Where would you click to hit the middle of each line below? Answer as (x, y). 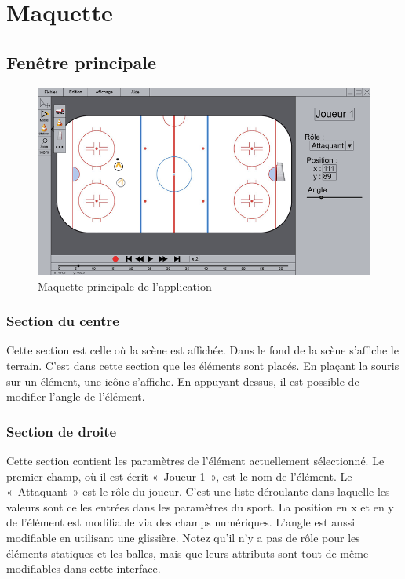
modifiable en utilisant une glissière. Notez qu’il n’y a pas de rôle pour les (183, 538)
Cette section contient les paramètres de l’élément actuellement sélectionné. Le (195, 461)
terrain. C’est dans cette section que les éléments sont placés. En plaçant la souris (203, 366)
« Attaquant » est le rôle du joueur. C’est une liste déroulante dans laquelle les (198, 491)
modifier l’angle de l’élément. (76, 396)
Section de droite (62, 431)
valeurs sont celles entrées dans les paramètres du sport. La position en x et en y (200, 506)
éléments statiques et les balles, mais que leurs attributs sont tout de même (188, 553)
